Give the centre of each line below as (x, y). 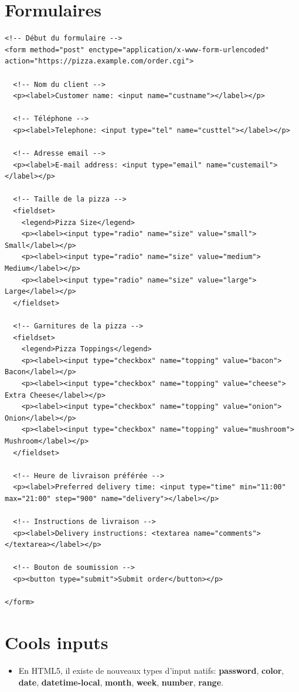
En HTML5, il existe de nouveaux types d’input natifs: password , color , (151, 670)
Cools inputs (57, 642)
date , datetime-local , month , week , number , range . (121, 682)
